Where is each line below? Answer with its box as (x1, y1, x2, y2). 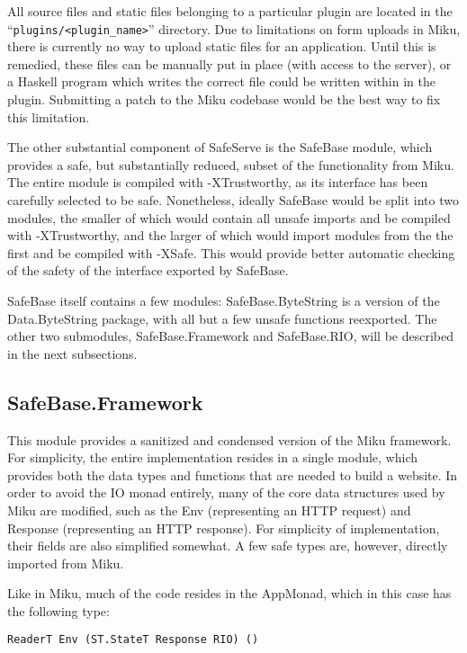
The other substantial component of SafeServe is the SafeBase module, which (7, 138, 433, 157)
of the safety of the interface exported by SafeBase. (7, 261, 289, 280)
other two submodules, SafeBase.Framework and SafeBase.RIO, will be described (7, 326, 454, 345)
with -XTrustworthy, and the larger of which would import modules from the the (7, 226, 454, 245)
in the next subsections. (7, 344, 138, 362)
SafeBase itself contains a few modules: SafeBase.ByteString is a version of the (7, 291, 440, 309)
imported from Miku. (7, 553, 124, 572)
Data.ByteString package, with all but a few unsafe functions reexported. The (7, 309, 437, 327)
